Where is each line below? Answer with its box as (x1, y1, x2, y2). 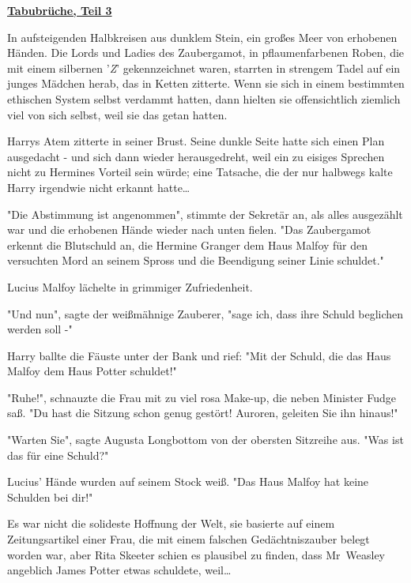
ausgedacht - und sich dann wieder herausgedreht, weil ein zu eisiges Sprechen (7, 148, 385, 164)
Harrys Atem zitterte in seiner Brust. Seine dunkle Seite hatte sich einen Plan (7, 133, 385, 149)
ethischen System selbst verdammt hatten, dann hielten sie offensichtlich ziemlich (7, 90, 401, 107)
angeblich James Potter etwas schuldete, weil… (7, 562, 232, 578)
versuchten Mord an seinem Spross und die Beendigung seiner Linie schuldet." (7, 252, 384, 269)
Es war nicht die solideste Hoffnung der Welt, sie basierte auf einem (7, 515, 335, 532)
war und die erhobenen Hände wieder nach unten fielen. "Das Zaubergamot (7, 221, 371, 238)
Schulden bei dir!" (7, 488, 93, 505)
